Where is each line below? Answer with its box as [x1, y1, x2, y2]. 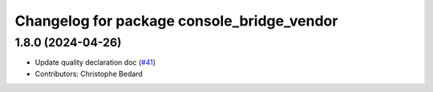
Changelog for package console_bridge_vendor [14, 12, 338, 30]
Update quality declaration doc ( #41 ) [34, 58, 156, 67]
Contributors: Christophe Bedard [34, 69, 144, 78]
